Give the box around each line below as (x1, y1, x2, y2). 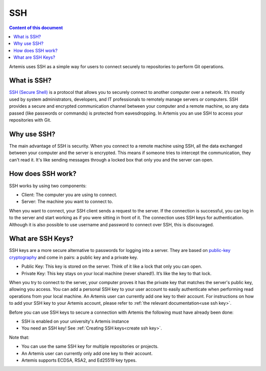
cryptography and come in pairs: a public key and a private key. (9, 254, 138, 260)
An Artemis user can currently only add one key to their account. (21, 350, 153, 356)
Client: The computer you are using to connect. (21, 192, 118, 198)
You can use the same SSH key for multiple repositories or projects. (21, 343, 159, 349)
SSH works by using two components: (9, 183, 87, 189)
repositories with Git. (9, 117, 52, 123)
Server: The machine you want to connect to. (21, 199, 113, 205)
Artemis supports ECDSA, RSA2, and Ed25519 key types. (21, 357, 137, 363)
